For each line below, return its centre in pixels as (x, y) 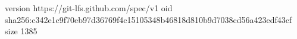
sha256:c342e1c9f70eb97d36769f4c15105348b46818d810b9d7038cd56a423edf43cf (148, 19)
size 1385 (21, 31)
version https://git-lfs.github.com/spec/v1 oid (89, 8)
